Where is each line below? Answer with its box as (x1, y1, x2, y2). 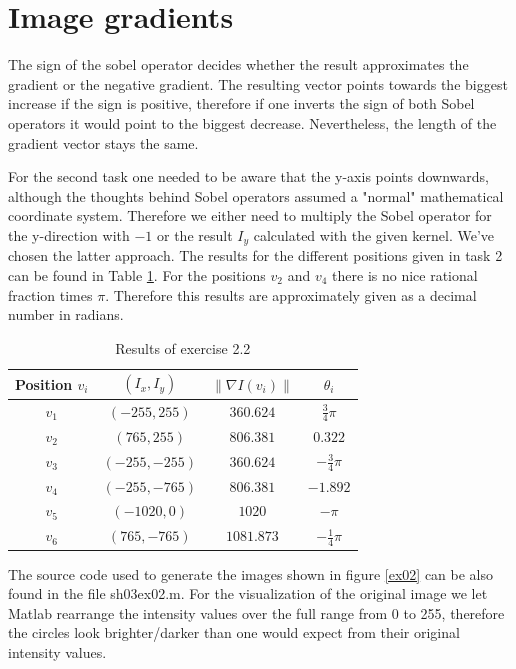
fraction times (8, 284, 93, 305)
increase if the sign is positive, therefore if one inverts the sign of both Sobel (8, 93, 475, 114)
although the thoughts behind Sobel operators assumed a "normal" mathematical (8, 185, 504, 206)
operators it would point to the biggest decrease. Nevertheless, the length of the (8, 112, 497, 133)
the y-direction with (8, 224, 130, 245)
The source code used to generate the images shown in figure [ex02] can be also (8, 563, 494, 584)
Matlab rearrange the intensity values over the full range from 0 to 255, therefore (8, 602, 505, 623)
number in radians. (8, 304, 124, 325)
